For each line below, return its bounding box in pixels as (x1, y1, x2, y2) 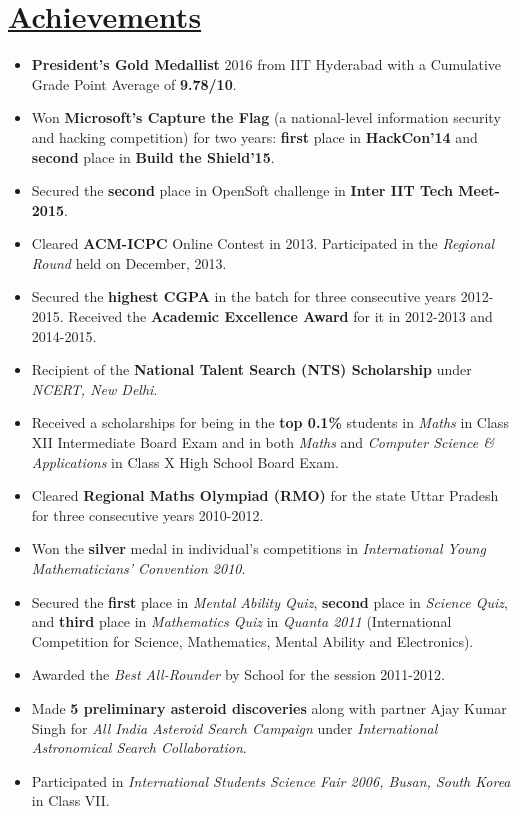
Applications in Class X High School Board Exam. (31, 451, 339, 472)
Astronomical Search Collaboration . (31, 737, 247, 758)
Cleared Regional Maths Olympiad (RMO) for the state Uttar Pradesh (31, 485, 499, 506)
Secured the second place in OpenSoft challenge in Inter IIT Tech (31, 180, 453, 201)
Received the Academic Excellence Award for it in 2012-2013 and (68, 306, 493, 327)
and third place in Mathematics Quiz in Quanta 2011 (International (31, 611, 452, 632)
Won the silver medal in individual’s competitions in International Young (31, 538, 486, 559)
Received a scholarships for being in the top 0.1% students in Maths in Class (31, 412, 509, 433)
